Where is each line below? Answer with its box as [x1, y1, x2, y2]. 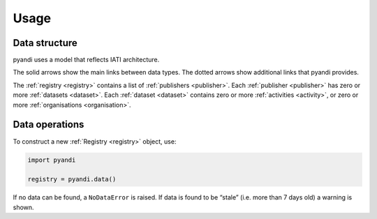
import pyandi [27, 156, 76, 164]
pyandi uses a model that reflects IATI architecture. [13, 56, 160, 64]
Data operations [13, 119, 84, 130]
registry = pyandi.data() [27, 175, 117, 183]
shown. [13, 203, 34, 211]
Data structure [13, 37, 78, 49]
